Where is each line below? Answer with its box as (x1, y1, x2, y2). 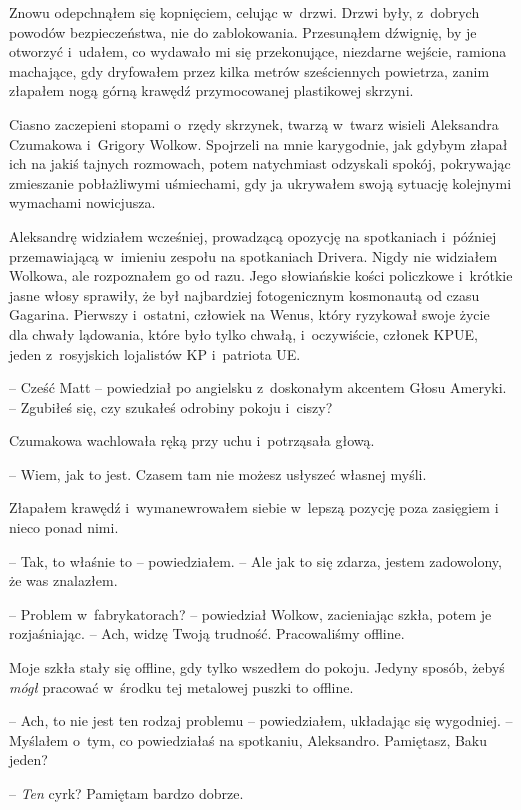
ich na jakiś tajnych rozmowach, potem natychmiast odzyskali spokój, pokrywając (9, 153, 511, 174)
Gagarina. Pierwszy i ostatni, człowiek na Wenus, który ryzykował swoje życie (9, 304, 490, 325)
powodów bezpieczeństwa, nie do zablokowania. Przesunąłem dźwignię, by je (9, 21, 477, 42)
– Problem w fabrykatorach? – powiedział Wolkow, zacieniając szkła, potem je (9, 603, 492, 624)
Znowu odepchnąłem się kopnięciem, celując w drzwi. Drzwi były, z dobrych (9, 2, 480, 22)
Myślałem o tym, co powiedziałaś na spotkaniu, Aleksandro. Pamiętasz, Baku (9, 729, 488, 750)
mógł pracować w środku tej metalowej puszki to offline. (9, 676, 354, 697)
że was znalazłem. (9, 570, 118, 591)
